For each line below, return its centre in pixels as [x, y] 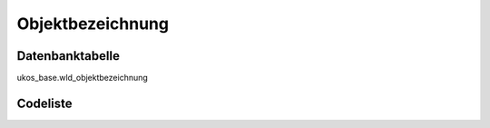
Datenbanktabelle [68, 56]
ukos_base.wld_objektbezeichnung [83, 78]
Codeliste [44, 103]
